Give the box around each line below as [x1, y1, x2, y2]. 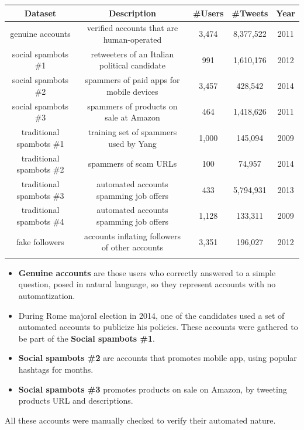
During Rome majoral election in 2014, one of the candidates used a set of [18, 309, 285, 321]
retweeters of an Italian [91, 47, 174, 60]
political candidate [99, 59, 166, 71]
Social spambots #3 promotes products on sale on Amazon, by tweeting [18, 383, 287, 395]
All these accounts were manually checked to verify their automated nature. [5, 414, 276, 426]
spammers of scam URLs [88, 157, 177, 170]
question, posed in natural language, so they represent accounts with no [18, 278, 276, 290]
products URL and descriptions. [18, 394, 133, 407]
